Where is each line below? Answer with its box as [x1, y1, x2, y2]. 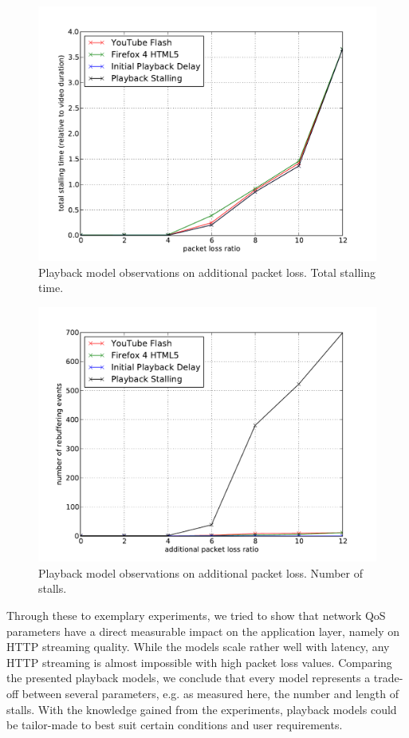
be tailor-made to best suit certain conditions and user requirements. [6, 716, 343, 733]
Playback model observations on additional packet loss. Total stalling [38, 263, 376, 280]
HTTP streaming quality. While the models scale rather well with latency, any [6, 638, 390, 655]
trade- [373, 669, 403, 686]
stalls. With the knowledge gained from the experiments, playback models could [6, 701, 397, 717]
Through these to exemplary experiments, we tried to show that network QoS [6, 607, 386, 624]
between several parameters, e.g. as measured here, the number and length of [22, 685, 399, 701]
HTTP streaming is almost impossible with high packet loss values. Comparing [6, 653, 392, 670]
